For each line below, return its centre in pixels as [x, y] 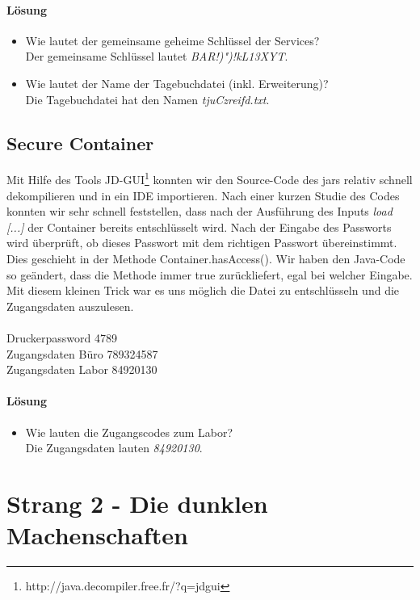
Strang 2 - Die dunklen [137, 503]
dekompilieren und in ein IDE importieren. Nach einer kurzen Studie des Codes [203, 195]
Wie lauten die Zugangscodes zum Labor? [129, 432]
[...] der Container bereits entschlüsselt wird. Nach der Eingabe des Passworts [199, 227]
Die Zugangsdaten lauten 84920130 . [114, 448]
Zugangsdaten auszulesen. [70, 306]
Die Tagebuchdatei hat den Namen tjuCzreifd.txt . [147, 99]
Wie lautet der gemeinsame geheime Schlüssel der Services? [172, 40]
